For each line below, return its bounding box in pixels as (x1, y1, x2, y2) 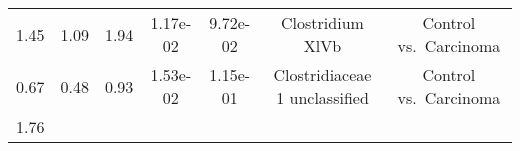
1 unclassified (276, 86, 369, 109)
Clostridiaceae (273, 63, 372, 86)
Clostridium (281, 11, 364, 34)
